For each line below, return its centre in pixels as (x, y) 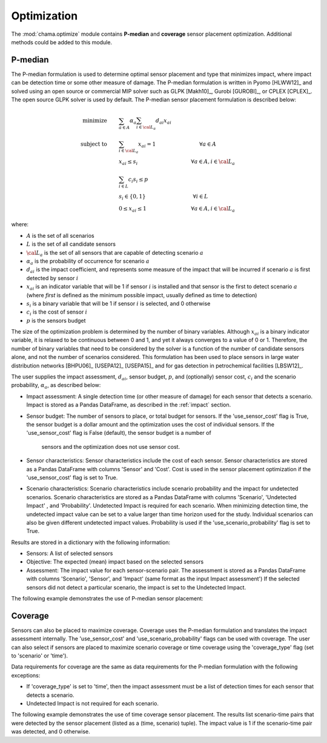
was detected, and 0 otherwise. (51, 731)
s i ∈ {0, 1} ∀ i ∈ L (163, 197)
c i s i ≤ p (138, 180)
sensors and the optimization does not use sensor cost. (111, 446)
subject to (94, 144)
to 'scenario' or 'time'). (40, 656)
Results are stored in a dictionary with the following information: (91, 542)
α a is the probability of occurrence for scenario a (88, 262)
